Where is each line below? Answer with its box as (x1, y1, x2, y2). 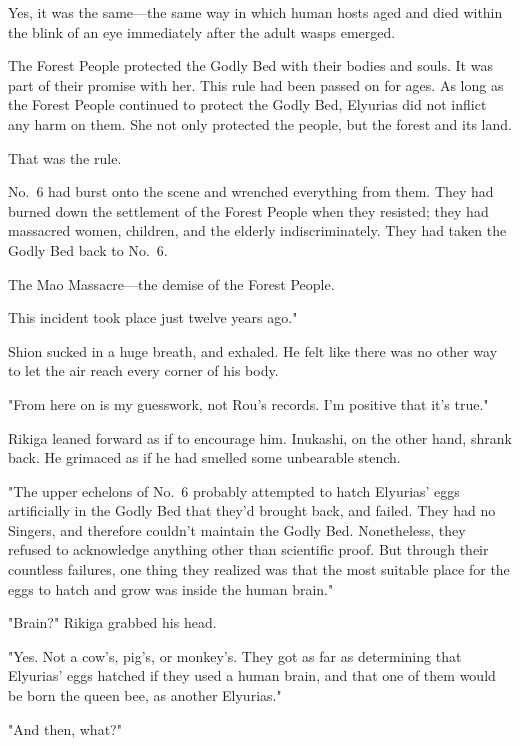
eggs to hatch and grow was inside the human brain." (8, 578, 334, 599)
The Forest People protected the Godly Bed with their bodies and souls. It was (8, 55, 493, 76)
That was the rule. (8, 147, 122, 168)
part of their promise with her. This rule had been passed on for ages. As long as (8, 74, 504, 95)
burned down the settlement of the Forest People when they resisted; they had (8, 200, 489, 221)
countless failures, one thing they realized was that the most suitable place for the (8, 559, 510, 580)
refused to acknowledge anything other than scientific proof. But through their (8, 539, 489, 560)
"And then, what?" (8, 718, 122, 739)
